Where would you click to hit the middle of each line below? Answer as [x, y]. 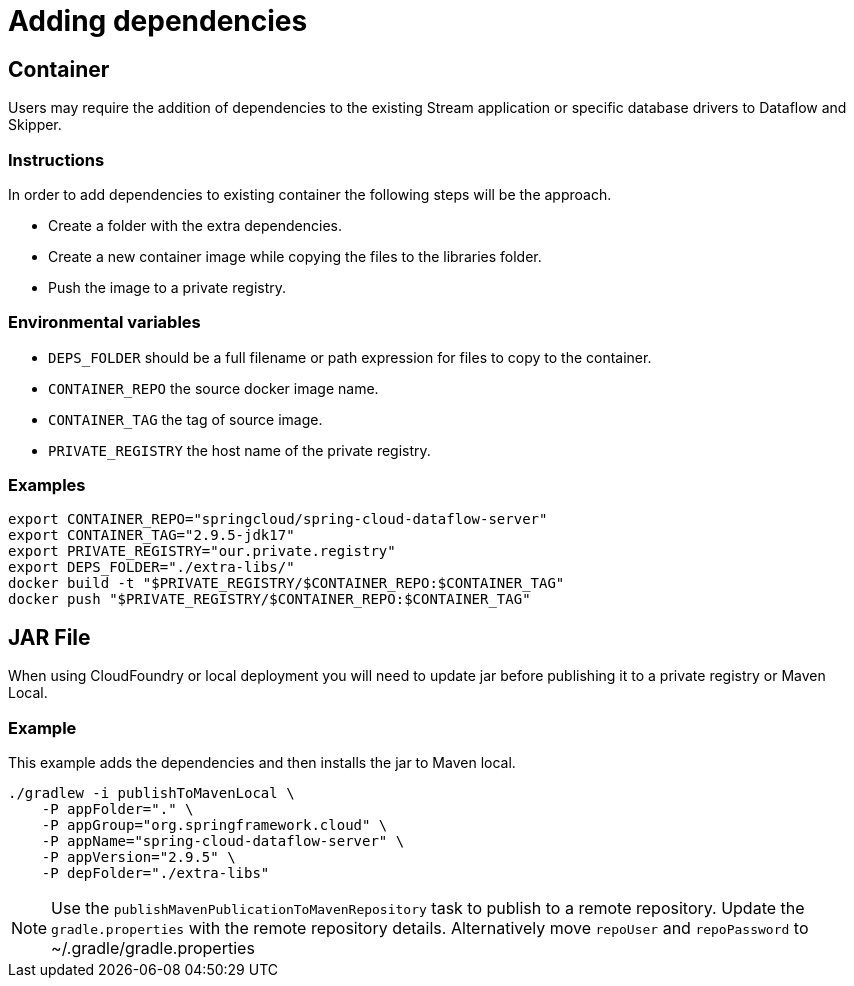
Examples [47, 485]
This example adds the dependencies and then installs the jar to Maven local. [262, 763]
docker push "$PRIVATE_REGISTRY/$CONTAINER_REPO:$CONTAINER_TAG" [269, 599]
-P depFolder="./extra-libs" [155, 873]
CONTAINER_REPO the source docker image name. [213, 388]
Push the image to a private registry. [167, 287]
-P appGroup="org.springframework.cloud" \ [214, 825]
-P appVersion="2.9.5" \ [138, 857]
